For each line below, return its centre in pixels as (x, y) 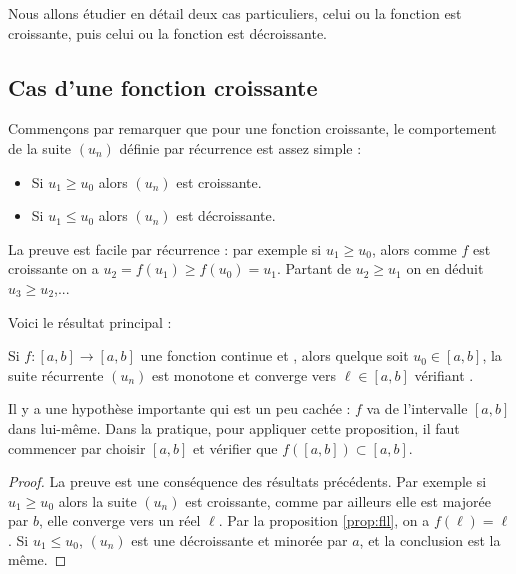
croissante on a (53, 268)
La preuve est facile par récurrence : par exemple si (165, 248)
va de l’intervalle (417, 408)
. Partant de (314, 268)
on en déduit (445, 268)
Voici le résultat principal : (90, 321)
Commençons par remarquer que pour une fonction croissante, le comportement (252, 128)
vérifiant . (444, 374)
